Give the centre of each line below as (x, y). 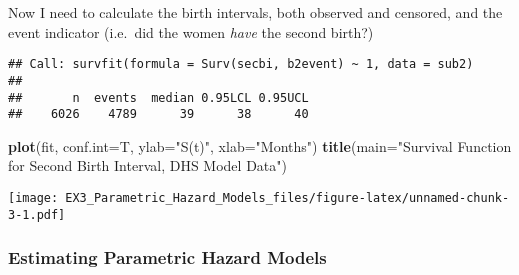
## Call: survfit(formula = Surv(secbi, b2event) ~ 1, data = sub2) (241, 64)
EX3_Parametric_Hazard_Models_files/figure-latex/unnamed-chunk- (287, 198)
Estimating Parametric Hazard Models (167, 257)
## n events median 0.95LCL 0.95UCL (158, 97)
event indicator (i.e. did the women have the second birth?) (191, 31)
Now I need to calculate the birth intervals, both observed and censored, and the (255, 12)
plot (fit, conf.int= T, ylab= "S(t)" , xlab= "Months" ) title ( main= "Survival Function (260, 145)
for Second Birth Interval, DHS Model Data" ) (147, 165)
